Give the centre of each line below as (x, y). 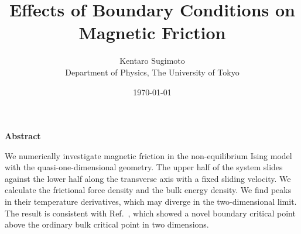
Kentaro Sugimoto (152, 61)
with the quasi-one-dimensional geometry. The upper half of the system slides (144, 167)
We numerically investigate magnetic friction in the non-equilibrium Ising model (148, 155)
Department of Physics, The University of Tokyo (152, 72)
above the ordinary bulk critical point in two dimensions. (107, 224)
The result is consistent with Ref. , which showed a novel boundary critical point (150, 213)
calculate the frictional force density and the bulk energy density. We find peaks (148, 190)
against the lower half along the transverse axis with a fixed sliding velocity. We (148, 178)
